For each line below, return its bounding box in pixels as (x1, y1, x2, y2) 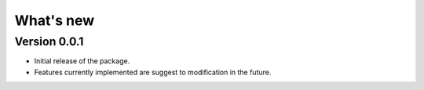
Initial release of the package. (34, 56, 130, 66)
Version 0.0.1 (14, 34, 84, 49)
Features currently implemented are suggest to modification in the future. (34, 67, 272, 77)
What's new (14, 12, 95, 29)
